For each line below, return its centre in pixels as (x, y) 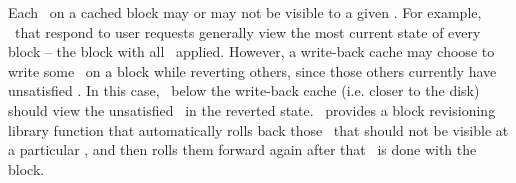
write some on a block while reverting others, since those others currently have (252, 70)
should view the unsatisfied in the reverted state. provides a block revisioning (252, 109)
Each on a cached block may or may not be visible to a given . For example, (245, 12)
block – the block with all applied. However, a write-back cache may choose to (251, 51)
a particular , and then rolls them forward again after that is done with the (242, 149)
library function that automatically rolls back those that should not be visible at (258, 129)
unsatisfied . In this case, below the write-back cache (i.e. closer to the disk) (244, 90)
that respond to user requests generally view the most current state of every (247, 31)
